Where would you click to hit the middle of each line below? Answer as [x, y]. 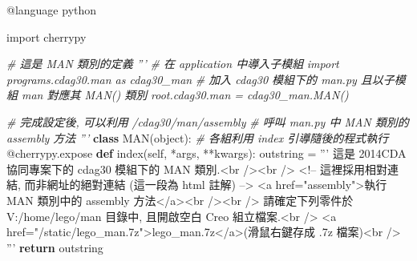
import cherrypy [47, 36]
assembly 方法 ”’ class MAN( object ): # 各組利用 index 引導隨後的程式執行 [198, 137]
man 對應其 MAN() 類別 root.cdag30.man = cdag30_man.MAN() [185, 95]
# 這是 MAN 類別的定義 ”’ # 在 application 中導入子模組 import [173, 64]
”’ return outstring [55, 247]
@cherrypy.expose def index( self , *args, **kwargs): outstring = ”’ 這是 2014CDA [206, 153]
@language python [52, 10]
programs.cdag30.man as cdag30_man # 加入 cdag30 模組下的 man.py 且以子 [200, 79]
